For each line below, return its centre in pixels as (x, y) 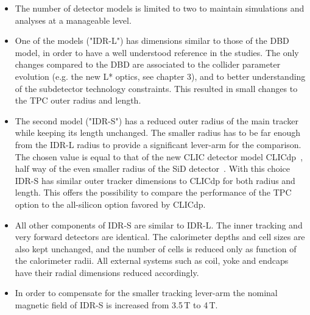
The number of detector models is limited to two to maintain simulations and (160, 8)
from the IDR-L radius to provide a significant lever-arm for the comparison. (158, 144)
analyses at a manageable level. (73, 20)
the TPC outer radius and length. (78, 100)
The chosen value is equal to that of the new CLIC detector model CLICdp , (159, 156)
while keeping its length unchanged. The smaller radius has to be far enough (158, 133)
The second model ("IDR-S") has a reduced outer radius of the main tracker (157, 120)
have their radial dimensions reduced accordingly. (107, 272)
